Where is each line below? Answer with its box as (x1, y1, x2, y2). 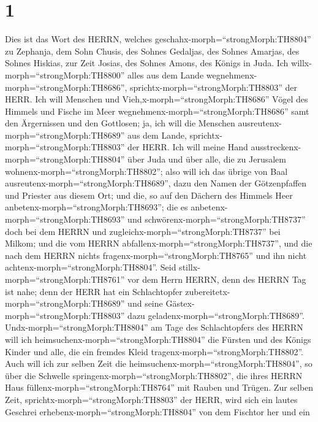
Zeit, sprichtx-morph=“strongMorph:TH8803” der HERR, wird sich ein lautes (5, 393, 298, 405)
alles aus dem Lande (127, 68, 204, 81)
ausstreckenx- (251, 140, 301, 153)
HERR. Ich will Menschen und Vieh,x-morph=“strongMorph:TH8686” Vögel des (5, 93, 308, 105)
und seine (127, 297, 163, 310)
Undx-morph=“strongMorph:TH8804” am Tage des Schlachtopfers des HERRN (5, 321, 303, 334)
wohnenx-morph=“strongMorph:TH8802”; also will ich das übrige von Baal (5, 164, 288, 177)
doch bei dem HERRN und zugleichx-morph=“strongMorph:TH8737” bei (5, 224, 281, 237)
